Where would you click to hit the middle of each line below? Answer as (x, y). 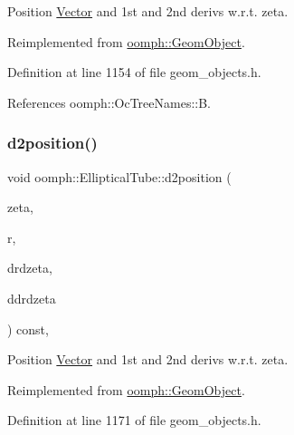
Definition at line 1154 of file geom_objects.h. (134, 72)
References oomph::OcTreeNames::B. (109, 102)
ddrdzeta (32, 298)
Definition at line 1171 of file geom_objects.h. (134, 420)
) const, (28, 329)
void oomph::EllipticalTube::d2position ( (119, 176)
